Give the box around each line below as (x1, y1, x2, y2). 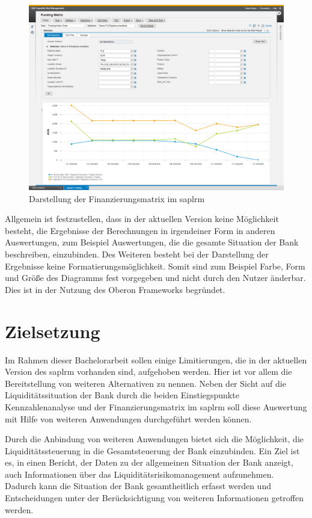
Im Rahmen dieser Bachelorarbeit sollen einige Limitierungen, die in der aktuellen (5, 353, 307, 366)
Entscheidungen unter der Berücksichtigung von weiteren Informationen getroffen (5, 492, 304, 504)
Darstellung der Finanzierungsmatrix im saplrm (29, 192, 205, 205)
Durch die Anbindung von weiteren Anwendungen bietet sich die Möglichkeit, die (5, 433, 304, 445)
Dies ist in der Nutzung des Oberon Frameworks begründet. (5, 283, 225, 295)
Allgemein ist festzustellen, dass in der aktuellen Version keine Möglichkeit (5, 212, 279, 225)
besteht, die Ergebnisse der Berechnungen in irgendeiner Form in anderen (5, 224, 275, 236)
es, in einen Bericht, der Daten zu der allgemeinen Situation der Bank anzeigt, (5, 456, 293, 469)
